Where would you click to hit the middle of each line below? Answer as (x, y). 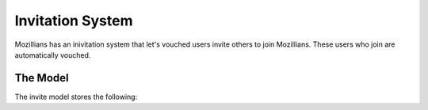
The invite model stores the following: (76, 97)
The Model (42, 78)
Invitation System (74, 21)
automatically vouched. (53, 55)
